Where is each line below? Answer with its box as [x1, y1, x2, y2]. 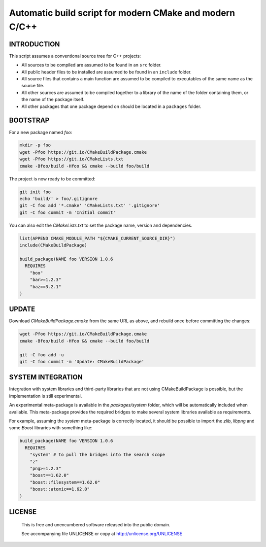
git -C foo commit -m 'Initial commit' [19, 209, 116, 215]
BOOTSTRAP [9, 116, 50, 125]
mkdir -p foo [19, 142, 51, 148]
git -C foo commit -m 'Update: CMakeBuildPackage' [19, 359, 145, 364]
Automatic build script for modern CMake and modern [9, 7, 235, 18]
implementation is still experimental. [9, 393, 82, 399]
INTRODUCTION [9, 40, 60, 48]
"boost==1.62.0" [30, 473, 69, 478]
